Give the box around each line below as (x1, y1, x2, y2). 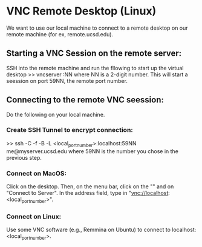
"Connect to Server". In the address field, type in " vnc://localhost (6, 189, 169, 196)
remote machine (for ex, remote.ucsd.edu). (6, 30, 114, 38)
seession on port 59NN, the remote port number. (6, 77, 128, 84)
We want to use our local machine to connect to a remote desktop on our (6, 24, 189, 31)
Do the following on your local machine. (6, 111, 105, 118)
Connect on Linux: (6, 212, 62, 220)
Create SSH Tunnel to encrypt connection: (6, 126, 133, 134)
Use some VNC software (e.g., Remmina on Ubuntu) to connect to (6, 226, 171, 234)
